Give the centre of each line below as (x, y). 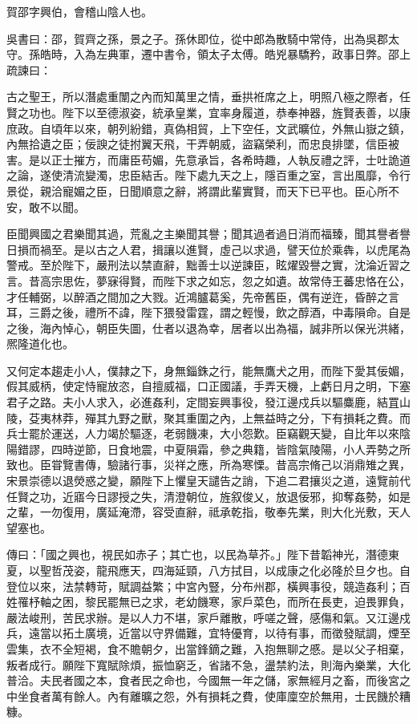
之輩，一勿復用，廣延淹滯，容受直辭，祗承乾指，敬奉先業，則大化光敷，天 (203, 512)
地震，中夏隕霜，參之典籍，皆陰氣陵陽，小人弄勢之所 (270, 449)
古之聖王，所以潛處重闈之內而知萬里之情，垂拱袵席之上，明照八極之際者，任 (208, 97)
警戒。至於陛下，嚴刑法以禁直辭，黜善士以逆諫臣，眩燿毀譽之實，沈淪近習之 (208, 265)
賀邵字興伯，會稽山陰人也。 (79, 11)
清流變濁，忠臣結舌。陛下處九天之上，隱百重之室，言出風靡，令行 (236, 175)
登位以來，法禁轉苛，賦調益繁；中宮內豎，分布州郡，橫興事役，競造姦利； (203, 586)
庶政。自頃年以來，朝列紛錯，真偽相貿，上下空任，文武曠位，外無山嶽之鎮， (208, 128)
